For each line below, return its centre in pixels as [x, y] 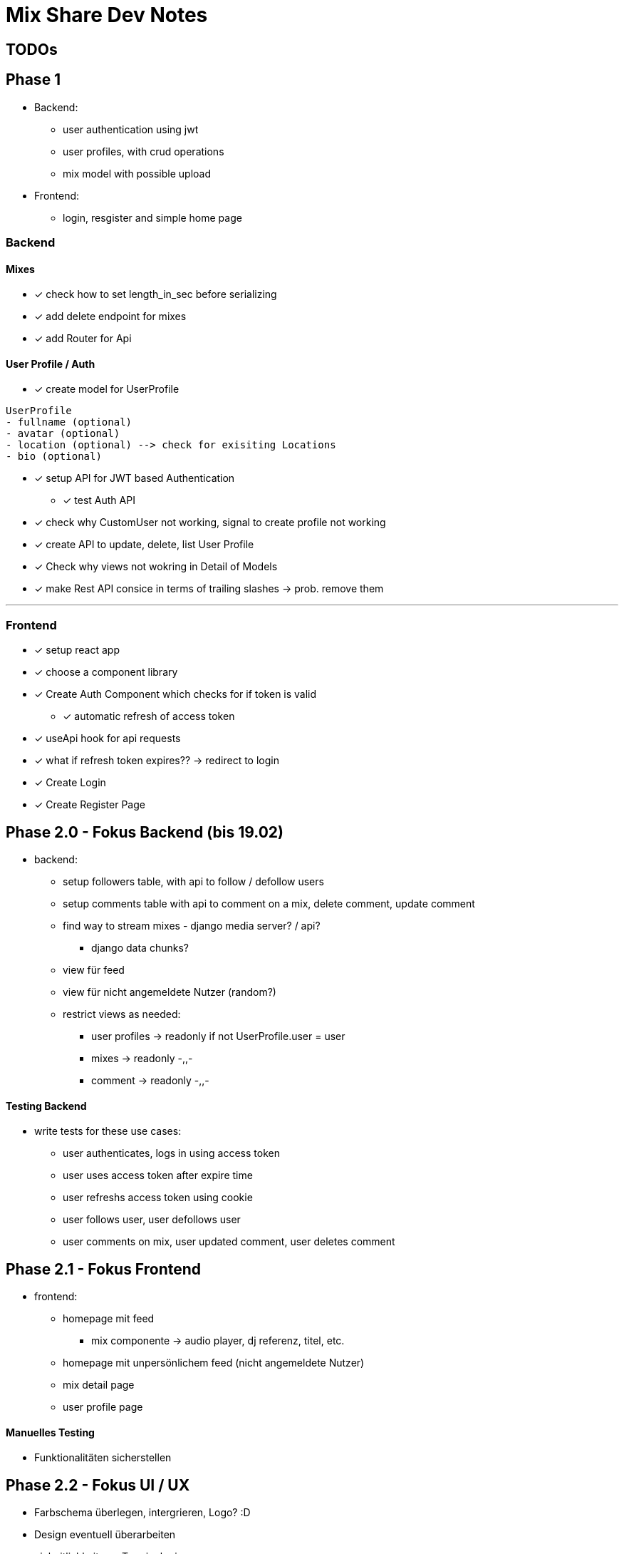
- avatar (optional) [63, 434]
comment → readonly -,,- [150, 1080]
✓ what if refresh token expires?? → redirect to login [157, 761]
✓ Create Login [70, 783]
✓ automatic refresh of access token [149, 716]
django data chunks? [140, 948]
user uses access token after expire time [158, 1175]
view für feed [94, 970]
